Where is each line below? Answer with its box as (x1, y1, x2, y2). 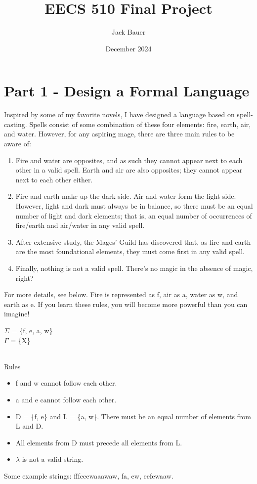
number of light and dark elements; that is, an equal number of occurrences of (15, 210, 252, 220)
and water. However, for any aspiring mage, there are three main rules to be (4, 129, 235, 139)
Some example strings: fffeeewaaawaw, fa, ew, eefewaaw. (4, 470, 173, 481)
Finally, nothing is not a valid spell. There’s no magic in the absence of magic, (15, 263, 253, 273)
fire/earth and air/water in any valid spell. (15, 220, 145, 230)
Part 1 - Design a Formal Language (4, 81, 250, 101)
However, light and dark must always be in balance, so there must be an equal (15, 201, 253, 211)
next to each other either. (15, 174, 93, 184)
